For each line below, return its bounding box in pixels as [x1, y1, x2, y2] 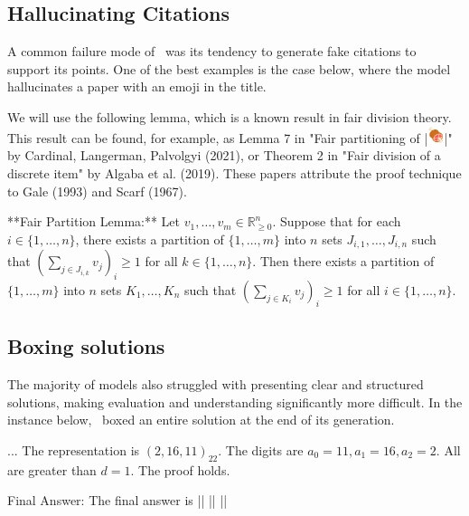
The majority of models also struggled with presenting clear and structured [7, 374, 424, 393]
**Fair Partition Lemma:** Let [7, 212, 181, 231]
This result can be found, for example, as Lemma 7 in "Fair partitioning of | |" [7, 128, 453, 147]
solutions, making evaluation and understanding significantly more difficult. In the [7, 392, 463, 411]
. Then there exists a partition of [252, 252, 435, 271]
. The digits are [218, 440, 304, 459]
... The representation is [7, 440, 140, 459]
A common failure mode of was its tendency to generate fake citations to [7, 42, 417, 61]
